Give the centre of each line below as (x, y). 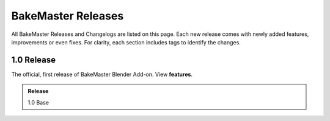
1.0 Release (34, 60)
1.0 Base (38, 102)
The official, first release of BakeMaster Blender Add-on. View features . (102, 74)
